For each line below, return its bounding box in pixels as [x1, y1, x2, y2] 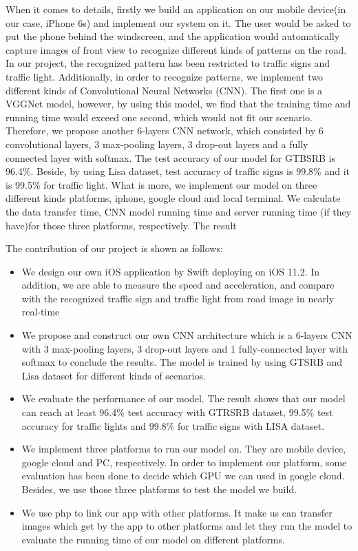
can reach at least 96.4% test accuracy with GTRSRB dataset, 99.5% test [21, 405, 333, 419]
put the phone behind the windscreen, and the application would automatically [6, 29, 340, 43]
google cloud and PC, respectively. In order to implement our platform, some [21, 455, 347, 469]
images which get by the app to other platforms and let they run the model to [21, 519, 352, 533]
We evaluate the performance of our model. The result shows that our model [21, 391, 346, 406]
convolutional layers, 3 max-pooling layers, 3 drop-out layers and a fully [6, 136, 308, 151]
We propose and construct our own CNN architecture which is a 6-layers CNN [21, 328, 352, 342]
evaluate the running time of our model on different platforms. [21, 532, 285, 546]
